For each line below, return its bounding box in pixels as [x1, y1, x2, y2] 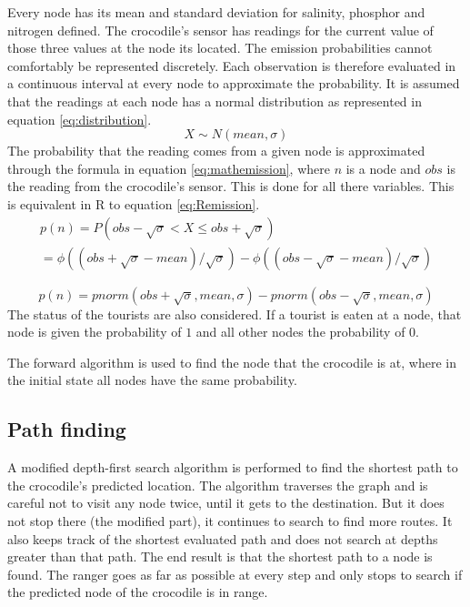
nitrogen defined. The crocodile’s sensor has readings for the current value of [7, 20, 434, 39]
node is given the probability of [7, 322, 182, 341]
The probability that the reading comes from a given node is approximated [7, 141, 425, 160]
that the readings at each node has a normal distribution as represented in [7, 91, 422, 110]
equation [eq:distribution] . [7, 109, 152, 128]
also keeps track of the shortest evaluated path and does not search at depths [7, 529, 438, 548]
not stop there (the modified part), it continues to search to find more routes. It [7, 511, 453, 530]
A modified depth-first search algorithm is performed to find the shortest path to [7, 458, 458, 477]
